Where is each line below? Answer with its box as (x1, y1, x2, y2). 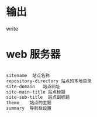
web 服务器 (6, 48, 61, 61)
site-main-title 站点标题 (6, 89, 66, 95)
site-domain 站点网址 (6, 83, 60, 89)
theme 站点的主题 (6, 100, 51, 106)
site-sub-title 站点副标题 (6, 95, 70, 101)
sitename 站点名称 (6, 72, 50, 78)
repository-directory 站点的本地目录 (6, 78, 92, 84)
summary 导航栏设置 (6, 105, 51, 112)
